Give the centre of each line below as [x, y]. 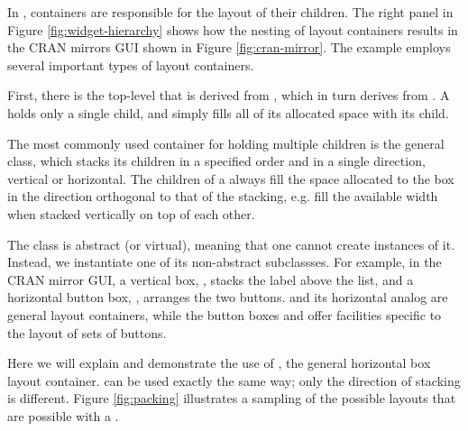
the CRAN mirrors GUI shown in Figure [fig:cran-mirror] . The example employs [229, 47]
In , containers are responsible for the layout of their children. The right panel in [230, 12]
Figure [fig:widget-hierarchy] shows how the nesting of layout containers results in [233, 29]
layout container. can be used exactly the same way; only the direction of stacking [234, 380]
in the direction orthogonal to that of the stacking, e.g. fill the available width [223, 196]
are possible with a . [63, 415]
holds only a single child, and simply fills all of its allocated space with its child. [228, 112]
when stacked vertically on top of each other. [131, 213]
